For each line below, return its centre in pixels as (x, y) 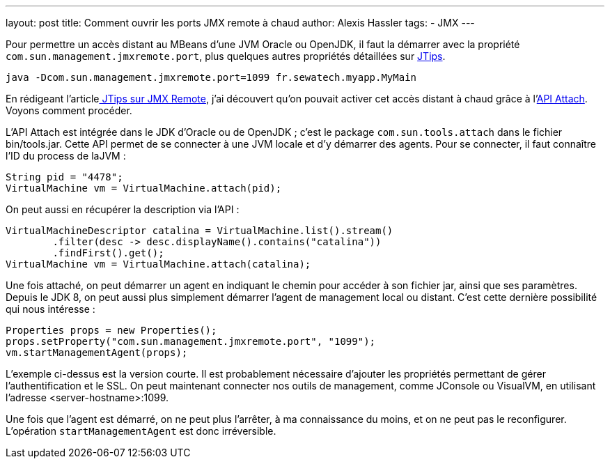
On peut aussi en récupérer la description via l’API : (123, 209)
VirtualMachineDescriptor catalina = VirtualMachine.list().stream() (200, 231)
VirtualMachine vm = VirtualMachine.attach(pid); (144, 188)
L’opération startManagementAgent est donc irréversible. (141, 431)
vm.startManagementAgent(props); (97, 353)
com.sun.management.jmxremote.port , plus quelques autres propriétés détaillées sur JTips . (226, 56)
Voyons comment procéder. (69, 110)
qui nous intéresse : (50, 309)
